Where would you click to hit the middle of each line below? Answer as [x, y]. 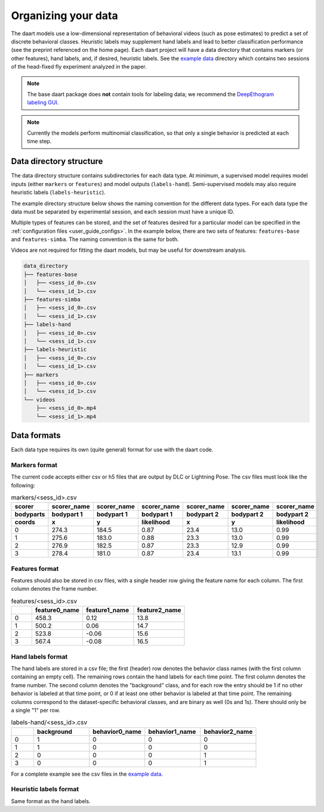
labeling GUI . [43, 103]
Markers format [34, 465]
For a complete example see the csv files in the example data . [87, 774]
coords [25, 522]
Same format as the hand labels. [51, 801]
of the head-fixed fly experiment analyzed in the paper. [79, 67]
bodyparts [30, 514]
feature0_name [57, 610]
